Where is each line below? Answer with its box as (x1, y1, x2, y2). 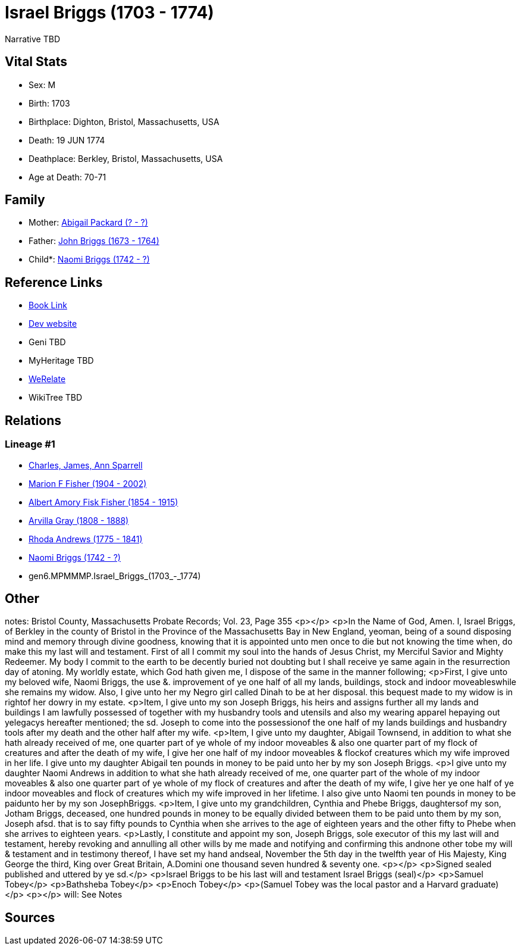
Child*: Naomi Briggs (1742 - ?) (29, 254, 150, 265)
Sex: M (29, 79, 56, 90)
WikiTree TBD (29, 392, 83, 403)
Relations (5, 412, 62, 428)
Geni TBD (29, 337, 66, 348)
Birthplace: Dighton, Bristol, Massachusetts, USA (29, 116, 219, 127)
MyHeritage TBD (29, 355, 94, 366)
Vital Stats (5, 54, 68, 70)
